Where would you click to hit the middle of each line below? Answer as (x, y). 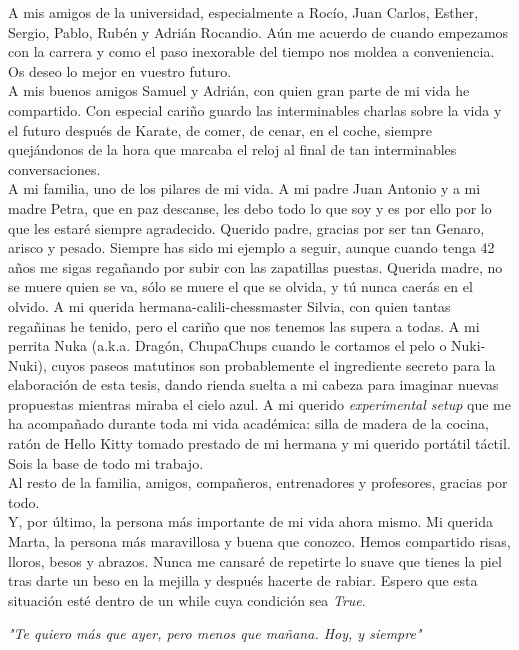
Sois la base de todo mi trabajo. (106, 462)
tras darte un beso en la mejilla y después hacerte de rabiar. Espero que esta (243, 580)
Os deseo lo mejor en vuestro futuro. (120, 70)
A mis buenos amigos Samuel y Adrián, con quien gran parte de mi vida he (239, 90)
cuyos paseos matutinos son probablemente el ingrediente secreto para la (273, 364)
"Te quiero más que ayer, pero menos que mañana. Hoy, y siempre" (215, 633)
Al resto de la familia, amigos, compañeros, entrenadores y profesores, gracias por (258, 482)
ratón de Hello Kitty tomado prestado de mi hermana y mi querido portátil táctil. (259, 443)
